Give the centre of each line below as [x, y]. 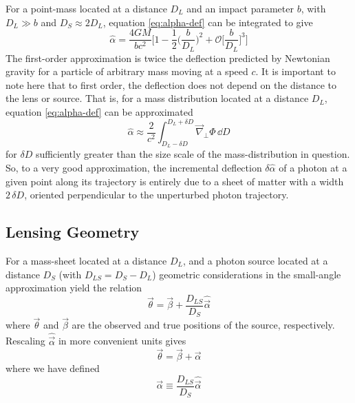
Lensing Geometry [73, 232]
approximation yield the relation [74, 288]
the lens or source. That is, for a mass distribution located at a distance [157, 98]
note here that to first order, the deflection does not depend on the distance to [171, 84]
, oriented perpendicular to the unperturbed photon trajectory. [157, 195]
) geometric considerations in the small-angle [247, 274]
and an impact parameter [240, 8]
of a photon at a [313, 167]
